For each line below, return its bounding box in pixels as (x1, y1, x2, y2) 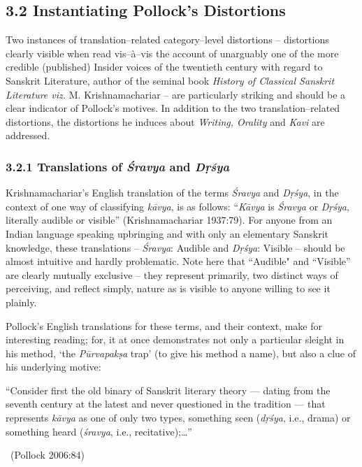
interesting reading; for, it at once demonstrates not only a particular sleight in (6, 332, 345, 347)
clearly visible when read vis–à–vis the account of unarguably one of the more (6, 45, 339, 60)
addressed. (6, 128, 50, 143)
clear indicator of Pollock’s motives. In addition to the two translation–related (6, 101, 340, 115)
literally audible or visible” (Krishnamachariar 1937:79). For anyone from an (6, 213, 333, 227)
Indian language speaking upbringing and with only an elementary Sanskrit (6, 226, 328, 240)
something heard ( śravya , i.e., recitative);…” (6, 424, 192, 438)
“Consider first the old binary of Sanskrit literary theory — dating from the (6, 382, 331, 397)
